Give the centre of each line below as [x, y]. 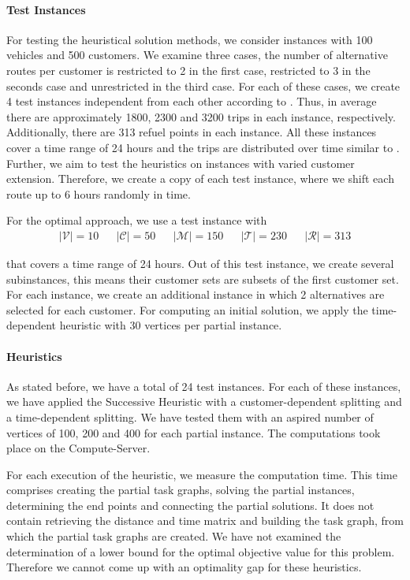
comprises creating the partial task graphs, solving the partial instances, [181, 490]
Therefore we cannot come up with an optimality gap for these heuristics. [184, 567]
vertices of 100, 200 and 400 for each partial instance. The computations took [194, 432]
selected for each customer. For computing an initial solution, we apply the [187, 309]
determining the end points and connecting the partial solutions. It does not [190, 505]
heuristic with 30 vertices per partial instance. [171, 325]
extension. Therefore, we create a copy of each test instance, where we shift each [200, 178]
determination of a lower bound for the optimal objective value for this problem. [201, 551]
